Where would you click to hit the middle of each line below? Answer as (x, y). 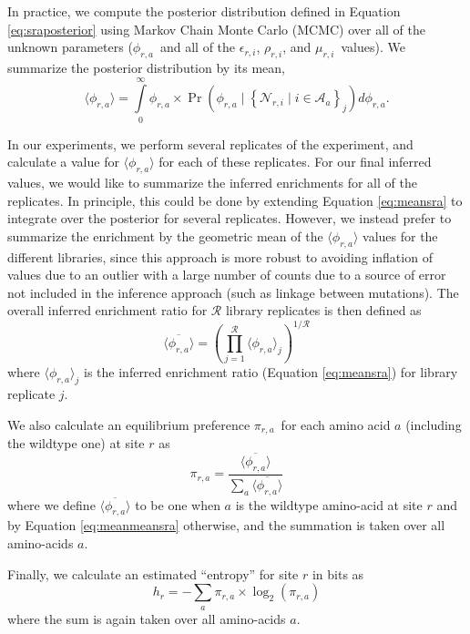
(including (434, 424)
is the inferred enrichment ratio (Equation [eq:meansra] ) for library (271, 372)
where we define (51, 504)
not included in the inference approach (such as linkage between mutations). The (233, 292)
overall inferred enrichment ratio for (107, 310)
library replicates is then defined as (323, 310)
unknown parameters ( (70, 47)
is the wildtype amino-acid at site (329, 504)
